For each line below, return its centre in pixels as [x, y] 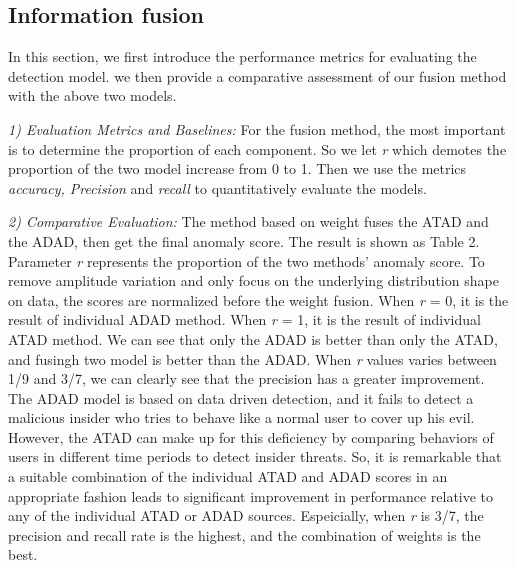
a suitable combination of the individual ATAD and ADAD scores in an [228, 476]
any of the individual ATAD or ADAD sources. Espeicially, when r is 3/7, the [246, 515]
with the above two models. [92, 95]
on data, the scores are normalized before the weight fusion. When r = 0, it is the [258, 299]
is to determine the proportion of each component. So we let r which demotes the [257, 148]
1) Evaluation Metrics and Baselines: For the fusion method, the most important [257, 128]
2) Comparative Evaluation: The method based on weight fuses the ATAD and [248, 221]
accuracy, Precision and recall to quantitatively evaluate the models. [217, 187]
